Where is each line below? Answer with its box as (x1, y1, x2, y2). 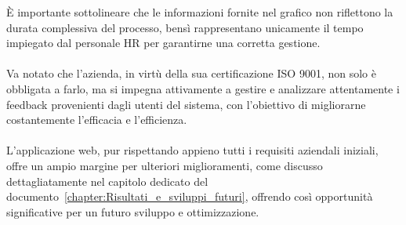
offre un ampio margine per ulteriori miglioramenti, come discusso (6, 157, 323, 173)
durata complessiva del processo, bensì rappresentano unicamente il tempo (6, 19, 364, 35)
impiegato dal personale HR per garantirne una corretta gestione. (6, 34, 321, 51)
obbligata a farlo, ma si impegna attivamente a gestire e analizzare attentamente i (6, 80, 400, 96)
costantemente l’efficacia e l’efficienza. (6, 111, 187, 128)
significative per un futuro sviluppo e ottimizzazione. (6, 203, 259, 220)
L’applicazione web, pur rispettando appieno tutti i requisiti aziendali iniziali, (6, 142, 379, 158)
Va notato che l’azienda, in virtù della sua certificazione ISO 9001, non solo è (6, 65, 376, 82)
